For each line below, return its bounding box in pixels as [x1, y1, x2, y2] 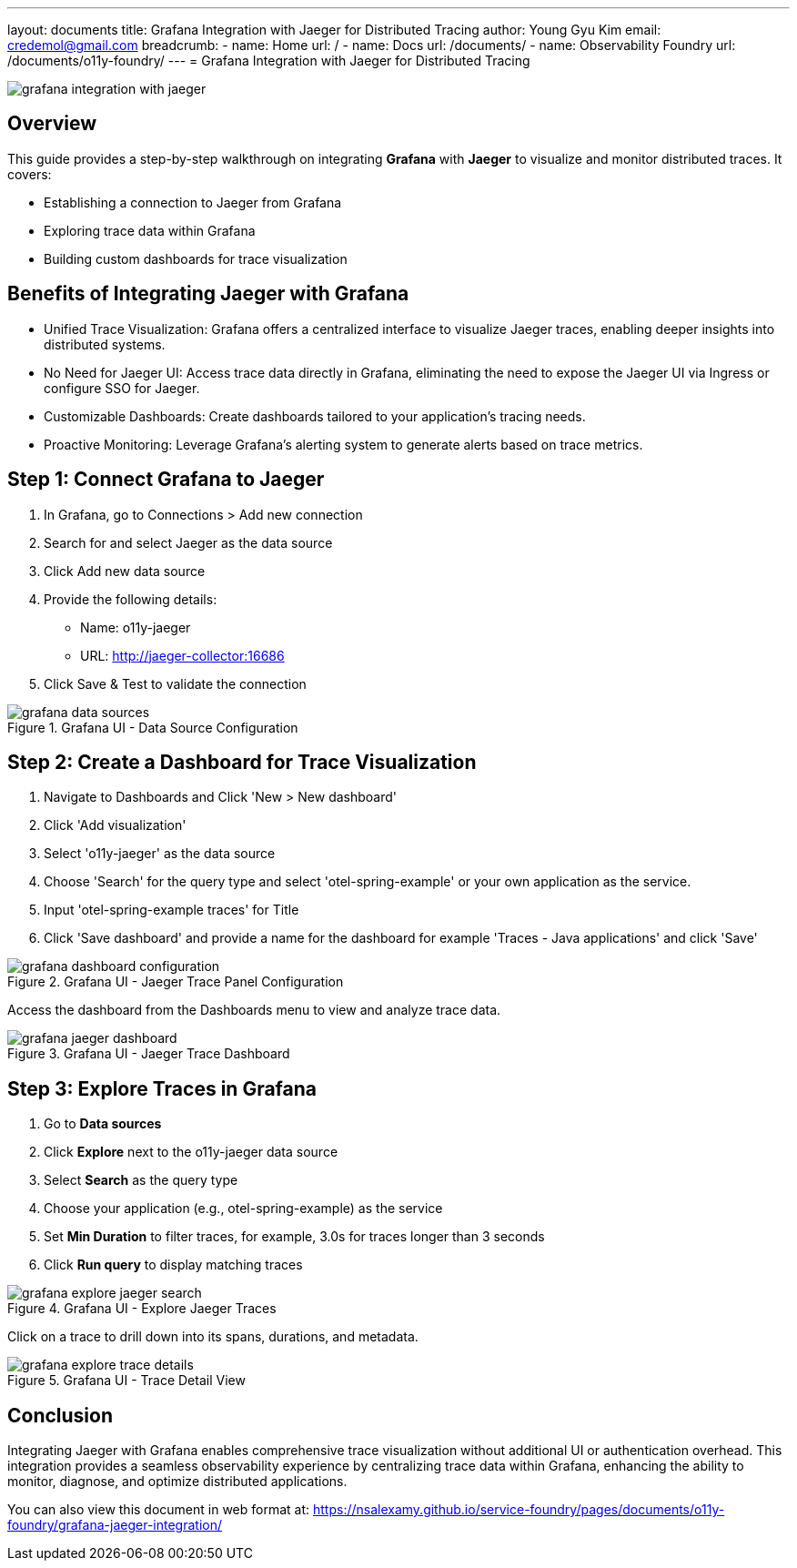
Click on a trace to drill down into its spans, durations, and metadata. [7, 1329, 419, 1345]
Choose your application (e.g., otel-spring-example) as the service [44, 1200, 443, 1217]
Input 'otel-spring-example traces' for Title [44, 902, 299, 918]
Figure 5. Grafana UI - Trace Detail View [7, 1372, 246, 1389]
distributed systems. [44, 336, 166, 352]
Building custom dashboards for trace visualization [44, 250, 348, 267]
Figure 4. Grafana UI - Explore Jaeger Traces [7, 1300, 277, 1317]
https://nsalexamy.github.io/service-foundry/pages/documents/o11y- [313, 1502, 725, 1518]
